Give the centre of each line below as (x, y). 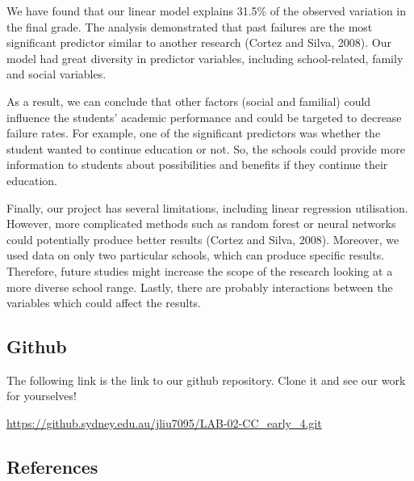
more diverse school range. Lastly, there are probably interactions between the (200, 287)
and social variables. (56, 74)
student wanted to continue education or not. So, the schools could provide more (206, 148)
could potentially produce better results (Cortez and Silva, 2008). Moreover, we (203, 239)
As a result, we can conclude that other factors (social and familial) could (189, 101)
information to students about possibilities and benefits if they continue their (197, 165)
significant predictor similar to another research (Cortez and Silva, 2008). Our (199, 42)
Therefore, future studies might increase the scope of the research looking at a (200, 270)
